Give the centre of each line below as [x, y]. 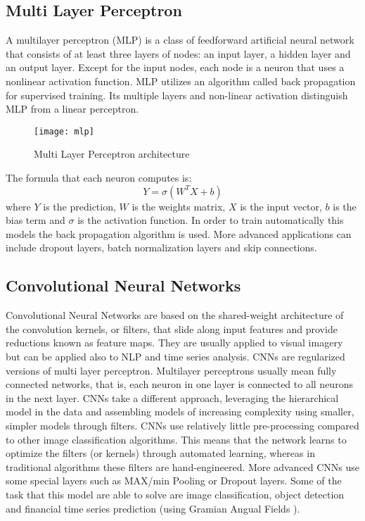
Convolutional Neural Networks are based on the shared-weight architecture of [175, 315]
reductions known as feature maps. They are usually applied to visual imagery [174, 343]
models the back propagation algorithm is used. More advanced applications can [179, 233]
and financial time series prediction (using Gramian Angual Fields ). [153, 508]
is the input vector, [281, 206]
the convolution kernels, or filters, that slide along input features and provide [172, 328]
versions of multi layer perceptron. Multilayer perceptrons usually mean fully [171, 370]
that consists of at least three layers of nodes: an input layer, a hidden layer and [178, 53]
